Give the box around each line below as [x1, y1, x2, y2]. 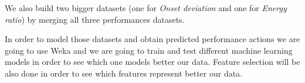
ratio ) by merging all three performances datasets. [5, 13, 185, 25]
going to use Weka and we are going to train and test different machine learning [5, 44, 293, 56]
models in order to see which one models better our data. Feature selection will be [5, 56, 300, 68]
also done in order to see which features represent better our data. [5, 67, 243, 79]
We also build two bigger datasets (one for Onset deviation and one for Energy [5, 2, 287, 13]
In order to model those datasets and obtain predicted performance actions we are [5, 33, 300, 45]
